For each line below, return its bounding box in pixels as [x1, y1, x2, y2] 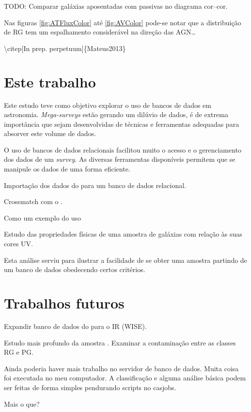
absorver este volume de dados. [4, 128, 96, 138]
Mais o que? [4, 398, 40, 409]
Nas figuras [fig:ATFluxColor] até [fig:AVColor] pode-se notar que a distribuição [4, 17, 241, 27]
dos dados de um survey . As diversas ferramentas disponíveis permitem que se [4, 154, 235, 164]
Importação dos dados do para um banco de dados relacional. [4, 180, 187, 190]
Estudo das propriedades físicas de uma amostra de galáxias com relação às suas [4, 229, 242, 239]
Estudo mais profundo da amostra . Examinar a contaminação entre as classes [4, 337, 236, 347]
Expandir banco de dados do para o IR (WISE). [4, 321, 147, 331]
